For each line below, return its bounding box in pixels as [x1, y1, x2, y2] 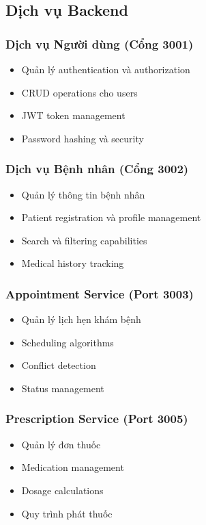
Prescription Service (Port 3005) [5, 410, 188, 427]
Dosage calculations [21, 483, 104, 497]
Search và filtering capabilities [21, 233, 147, 247]
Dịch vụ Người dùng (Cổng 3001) [5, 35, 194, 52]
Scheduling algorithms [21, 335, 114, 349]
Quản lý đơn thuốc [21, 437, 101, 451]
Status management [21, 381, 104, 395]
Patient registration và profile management [21, 210, 201, 225]
